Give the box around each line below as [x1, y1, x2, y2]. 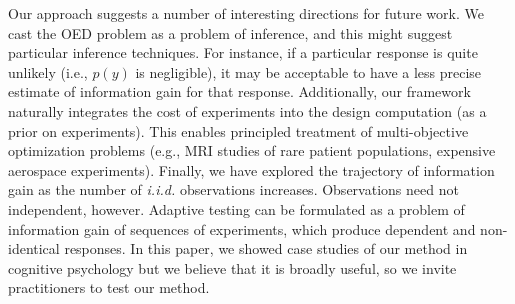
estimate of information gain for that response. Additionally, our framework [8, 81, 471, 102]
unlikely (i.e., [8, 61, 88, 82]
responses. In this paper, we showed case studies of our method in [64, 238, 468, 259]
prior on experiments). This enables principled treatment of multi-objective [8, 120, 469, 141]
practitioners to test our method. [8, 277, 210, 298]
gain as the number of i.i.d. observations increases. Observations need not [8, 179, 459, 200]
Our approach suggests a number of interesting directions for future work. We [8, 3, 484, 23]
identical [8, 238, 60, 259]
